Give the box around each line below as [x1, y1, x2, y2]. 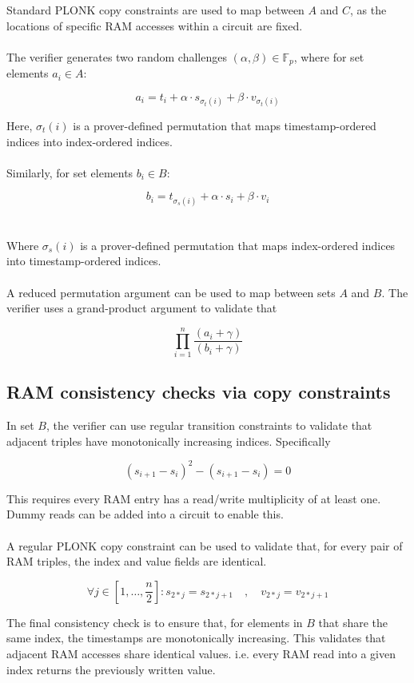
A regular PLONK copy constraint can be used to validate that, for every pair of [6, 537, 403, 554]
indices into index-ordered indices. [6, 133, 173, 149]
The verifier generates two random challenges [6, 48, 227, 65]
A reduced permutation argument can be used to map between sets [6, 284, 336, 300]
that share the [318, 614, 388, 630]
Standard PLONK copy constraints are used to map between [6, 2, 305, 18]
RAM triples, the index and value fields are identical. [6, 553, 267, 570]
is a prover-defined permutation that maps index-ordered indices [80, 236, 396, 253]
